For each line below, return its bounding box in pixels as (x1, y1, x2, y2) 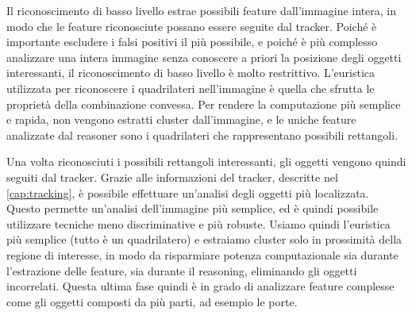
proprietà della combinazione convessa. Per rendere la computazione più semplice (6, 95, 401, 112)
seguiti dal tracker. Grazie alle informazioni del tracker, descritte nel (6, 168, 338, 185)
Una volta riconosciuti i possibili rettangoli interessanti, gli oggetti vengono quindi (6, 153, 406, 170)
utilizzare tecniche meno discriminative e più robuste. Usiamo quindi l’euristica (6, 215, 391, 232)
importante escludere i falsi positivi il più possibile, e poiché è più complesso (6, 33, 378, 50)
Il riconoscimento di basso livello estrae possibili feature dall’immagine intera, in (6, 2, 397, 18)
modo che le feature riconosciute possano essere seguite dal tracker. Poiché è (6, 17, 377, 34)
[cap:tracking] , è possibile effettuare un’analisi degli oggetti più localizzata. (6, 184, 369, 201)
